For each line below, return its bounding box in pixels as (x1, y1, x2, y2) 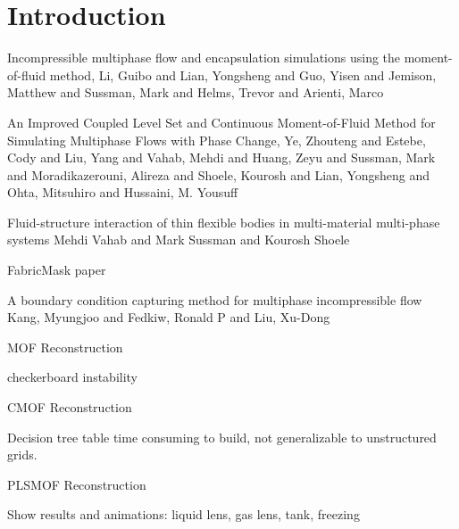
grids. (7, 445, 38, 464)
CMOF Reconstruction (7, 398, 132, 417)
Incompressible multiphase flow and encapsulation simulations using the (7, 48, 401, 67)
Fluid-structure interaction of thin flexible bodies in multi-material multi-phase (7, 212, 440, 231)
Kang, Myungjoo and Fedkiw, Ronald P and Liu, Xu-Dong (7, 308, 330, 326)
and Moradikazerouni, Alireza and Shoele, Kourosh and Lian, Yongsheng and (7, 165, 430, 184)
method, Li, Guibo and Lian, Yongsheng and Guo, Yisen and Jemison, (49, 65, 437, 84)
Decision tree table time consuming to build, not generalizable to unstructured (7, 427, 437, 446)
